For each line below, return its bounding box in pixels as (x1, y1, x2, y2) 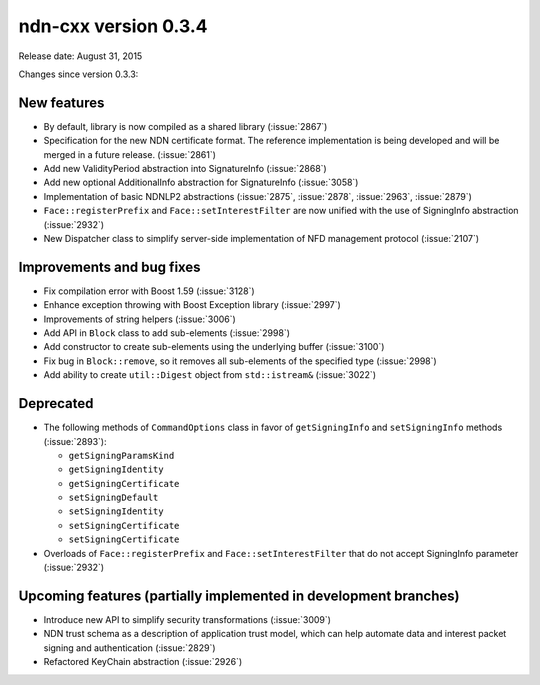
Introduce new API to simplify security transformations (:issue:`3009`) (43, 613, 332, 625)
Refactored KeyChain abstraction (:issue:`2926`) (43, 656, 243, 668)
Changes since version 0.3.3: (18, 68, 139, 80)
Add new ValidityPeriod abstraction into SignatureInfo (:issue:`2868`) (43, 163, 327, 175)
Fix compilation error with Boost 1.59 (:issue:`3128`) (43, 285, 255, 297)
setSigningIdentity (68, 506, 164, 517)
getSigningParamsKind (68, 450, 175, 461)
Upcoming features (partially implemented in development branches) (18, 587, 460, 604)
